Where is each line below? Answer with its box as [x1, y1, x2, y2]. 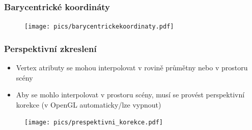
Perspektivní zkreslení [4, 42, 97, 55]
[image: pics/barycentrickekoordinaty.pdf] [24, 23, 174, 31]
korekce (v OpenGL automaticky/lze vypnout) [16, 99, 161, 110]
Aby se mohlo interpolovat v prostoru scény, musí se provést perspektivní [16, 89, 245, 100]
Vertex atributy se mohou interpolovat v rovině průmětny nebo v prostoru [16, 62, 248, 73]
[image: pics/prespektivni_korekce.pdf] [24, 119, 163, 126]
